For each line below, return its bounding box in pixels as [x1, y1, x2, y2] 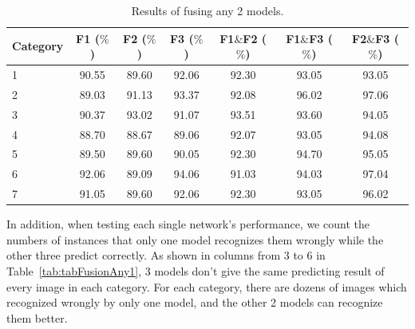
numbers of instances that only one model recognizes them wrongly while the [6, 231, 384, 248]
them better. [6, 309, 68, 326]
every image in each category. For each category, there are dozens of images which [6, 278, 407, 295]
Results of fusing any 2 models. [131, 2, 284, 18]
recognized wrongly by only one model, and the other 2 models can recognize [6, 294, 383, 311]
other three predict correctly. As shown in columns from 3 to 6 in [6, 247, 326, 264]
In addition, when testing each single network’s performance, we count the [6, 216, 370, 232]
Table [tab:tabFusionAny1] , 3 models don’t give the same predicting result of [6, 262, 385, 279]
